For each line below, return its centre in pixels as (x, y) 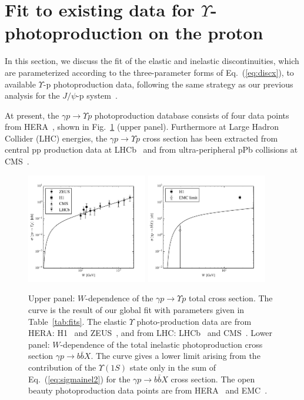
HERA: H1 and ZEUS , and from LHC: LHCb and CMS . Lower (151, 333)
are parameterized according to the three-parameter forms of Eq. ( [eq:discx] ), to (149, 72)
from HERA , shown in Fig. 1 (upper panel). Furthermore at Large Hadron (142, 127)
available (20, 84)
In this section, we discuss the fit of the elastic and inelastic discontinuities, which (152, 61)
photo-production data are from (194, 321)
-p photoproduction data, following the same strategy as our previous (168, 84)
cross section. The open (213, 379)
